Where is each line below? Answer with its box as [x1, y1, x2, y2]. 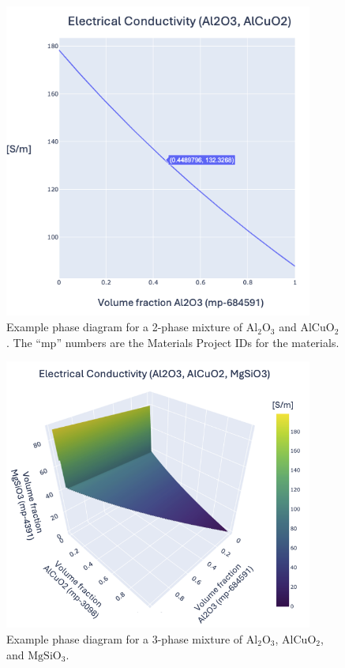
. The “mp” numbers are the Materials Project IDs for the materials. [6, 334, 339, 350]
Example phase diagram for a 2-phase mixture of [6, 319, 243, 335]
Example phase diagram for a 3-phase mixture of [6, 631, 243, 647]
